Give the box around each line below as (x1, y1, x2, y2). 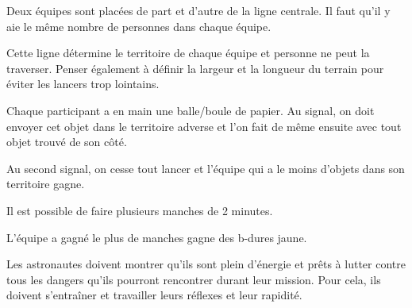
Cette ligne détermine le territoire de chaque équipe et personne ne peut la (6, 44, 370, 61)
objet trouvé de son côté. (6, 133, 127, 150)
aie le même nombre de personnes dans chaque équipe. (6, 17, 271, 34)
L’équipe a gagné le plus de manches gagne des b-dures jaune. (6, 229, 307, 245)
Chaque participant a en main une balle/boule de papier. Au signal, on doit (6, 102, 375, 118)
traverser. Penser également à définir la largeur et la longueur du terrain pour (6, 60, 384, 76)
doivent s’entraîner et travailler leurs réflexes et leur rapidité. (6, 287, 302, 303)
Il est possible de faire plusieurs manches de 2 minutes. (6, 202, 273, 218)
